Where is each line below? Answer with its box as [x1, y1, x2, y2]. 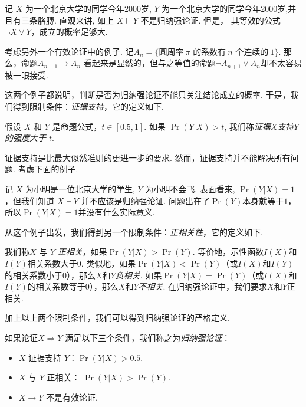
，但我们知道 [5, 194, 54, 206]
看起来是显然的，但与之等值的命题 [83, 57, 216, 69]
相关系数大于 [27, 257, 77, 269]
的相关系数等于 [27, 280, 85, 293]
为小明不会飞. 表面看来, [145, 182, 235, 195]
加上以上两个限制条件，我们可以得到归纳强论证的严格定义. [5, 311, 230, 324]
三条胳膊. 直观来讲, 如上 [21, 14, 114, 26]
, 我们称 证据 [224, 120, 271, 132]
